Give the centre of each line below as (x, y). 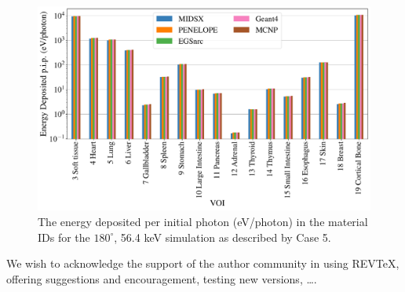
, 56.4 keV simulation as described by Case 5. (223, 237)
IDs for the (64, 237)
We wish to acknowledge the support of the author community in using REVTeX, (203, 263)
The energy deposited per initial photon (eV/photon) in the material (203, 222)
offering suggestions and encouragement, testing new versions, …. (162, 278)
